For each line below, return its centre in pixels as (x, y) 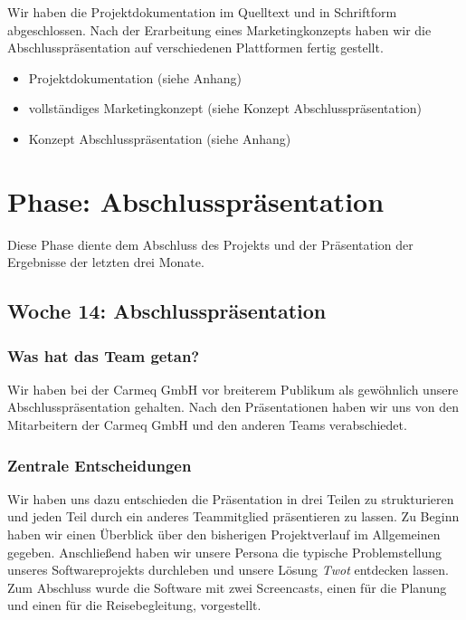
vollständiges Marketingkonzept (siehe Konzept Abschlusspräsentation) (225, 108)
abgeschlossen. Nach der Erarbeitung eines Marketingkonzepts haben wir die (219, 29)
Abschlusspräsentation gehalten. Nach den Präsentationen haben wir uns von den (233, 407)
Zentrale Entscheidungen (100, 465)
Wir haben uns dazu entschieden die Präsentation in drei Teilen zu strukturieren (231, 498)
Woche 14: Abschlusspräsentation (167, 311)
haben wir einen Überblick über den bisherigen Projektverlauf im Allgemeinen (224, 534)
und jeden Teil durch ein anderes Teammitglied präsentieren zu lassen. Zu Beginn (233, 516)
